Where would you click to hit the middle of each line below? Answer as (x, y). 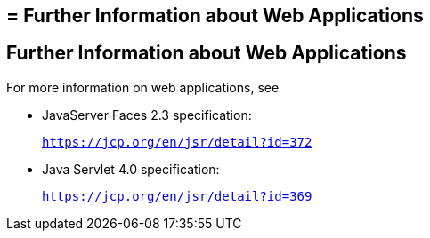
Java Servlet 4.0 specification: (131, 169)
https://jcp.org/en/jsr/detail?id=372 (177, 142)
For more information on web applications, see (143, 87)
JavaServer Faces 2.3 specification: (147, 115)
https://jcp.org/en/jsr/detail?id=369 (177, 196)
